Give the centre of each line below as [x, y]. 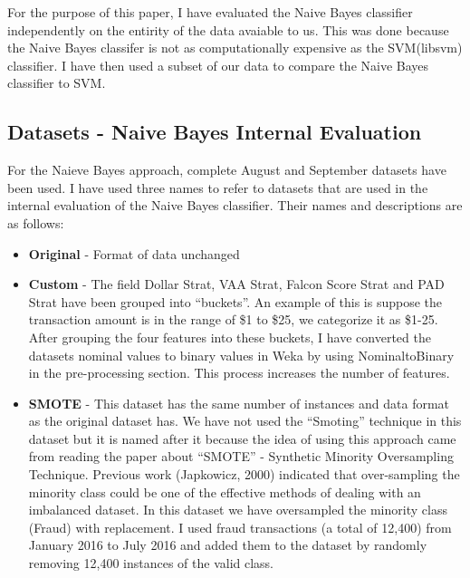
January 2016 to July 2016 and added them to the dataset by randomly [228, 545]
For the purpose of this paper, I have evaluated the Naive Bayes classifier [210, 12]
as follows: [36, 222]
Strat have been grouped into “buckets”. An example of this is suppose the [235, 301]
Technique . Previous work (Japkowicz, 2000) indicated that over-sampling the [244, 474]
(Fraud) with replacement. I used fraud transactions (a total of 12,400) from [240, 527]
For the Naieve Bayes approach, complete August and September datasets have [227, 170]
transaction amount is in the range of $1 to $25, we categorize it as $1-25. [233, 319]
